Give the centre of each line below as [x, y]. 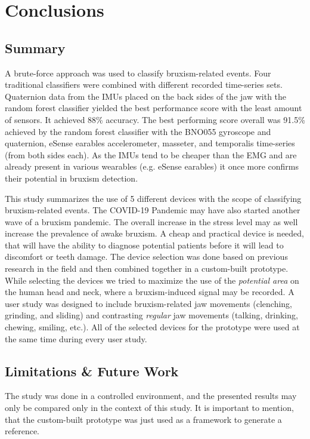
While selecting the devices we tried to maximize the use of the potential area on [152, 280]
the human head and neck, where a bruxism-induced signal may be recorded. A [150, 292]
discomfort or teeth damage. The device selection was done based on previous [146, 257]
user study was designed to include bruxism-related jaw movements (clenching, [148, 303]
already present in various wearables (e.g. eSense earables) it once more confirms [152, 166]
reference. [22, 431]
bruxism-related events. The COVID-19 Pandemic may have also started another [153, 210]
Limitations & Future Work [92, 371]
